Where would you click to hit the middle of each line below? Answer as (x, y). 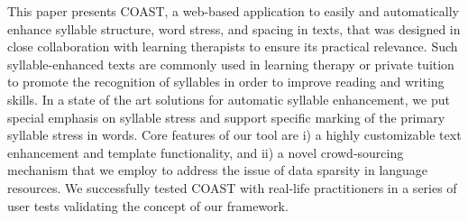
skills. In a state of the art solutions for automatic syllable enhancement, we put (229, 99)
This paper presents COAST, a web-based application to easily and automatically (233, 11)
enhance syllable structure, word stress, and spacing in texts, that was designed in (234, 28)
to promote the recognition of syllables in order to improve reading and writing (226, 82)
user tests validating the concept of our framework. (148, 205)
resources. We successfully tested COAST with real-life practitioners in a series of (232, 187)
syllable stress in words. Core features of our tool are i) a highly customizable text (234, 135)
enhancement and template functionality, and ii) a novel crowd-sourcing (206, 152)
